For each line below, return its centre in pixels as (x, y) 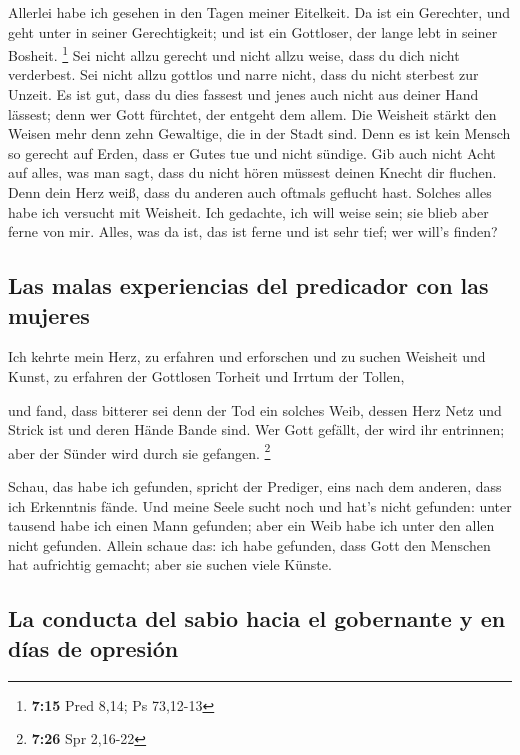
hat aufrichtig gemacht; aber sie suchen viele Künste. (170, 564)
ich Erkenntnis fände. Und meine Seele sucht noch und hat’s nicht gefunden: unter (260, 505)
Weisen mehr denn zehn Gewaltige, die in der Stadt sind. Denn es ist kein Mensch (259, 133)
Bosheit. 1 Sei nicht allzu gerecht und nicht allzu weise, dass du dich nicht (234, 53)
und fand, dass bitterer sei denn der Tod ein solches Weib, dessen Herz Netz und (255, 409)
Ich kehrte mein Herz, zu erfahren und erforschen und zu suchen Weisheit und (247, 356)
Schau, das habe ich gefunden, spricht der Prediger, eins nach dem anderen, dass (255, 486)
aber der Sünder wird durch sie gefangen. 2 (139, 451)
